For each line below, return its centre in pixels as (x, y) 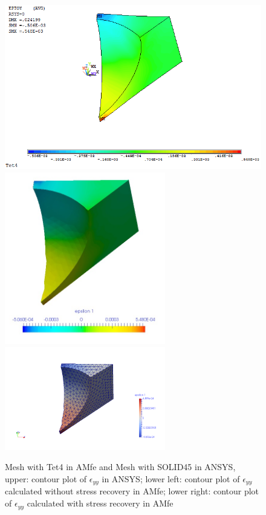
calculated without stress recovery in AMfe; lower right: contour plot (132, 491)
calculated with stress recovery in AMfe (100, 503)
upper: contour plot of (46, 479)
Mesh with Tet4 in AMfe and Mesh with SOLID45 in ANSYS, (120, 467)
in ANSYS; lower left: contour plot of (171, 479)
